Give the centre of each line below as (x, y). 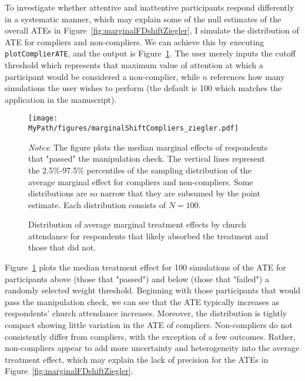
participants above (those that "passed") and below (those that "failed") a (137, 278)
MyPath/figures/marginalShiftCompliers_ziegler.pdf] (133, 128)
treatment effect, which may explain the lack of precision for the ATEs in (137, 359)
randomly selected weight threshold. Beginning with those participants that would (153, 290)
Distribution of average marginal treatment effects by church (137, 224)
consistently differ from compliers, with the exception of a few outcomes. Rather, (150, 336)
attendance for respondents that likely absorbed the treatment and (148, 235)
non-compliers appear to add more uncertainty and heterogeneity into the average (152, 348)
